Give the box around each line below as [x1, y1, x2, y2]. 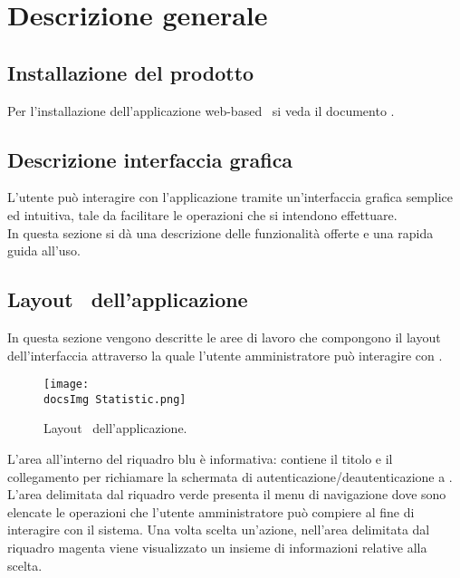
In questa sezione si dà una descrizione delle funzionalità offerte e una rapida [7, 223, 434, 242]
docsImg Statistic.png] [43, 392, 187, 406]
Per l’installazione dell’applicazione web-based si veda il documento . [7, 101, 395, 120]
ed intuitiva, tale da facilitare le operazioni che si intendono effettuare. [7, 205, 398, 224]
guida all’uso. [7, 241, 81, 260]
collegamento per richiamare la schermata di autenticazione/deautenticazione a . [7, 467, 453, 486]
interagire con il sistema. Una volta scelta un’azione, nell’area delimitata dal [7, 520, 430, 539]
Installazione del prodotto [7, 58, 254, 86]
